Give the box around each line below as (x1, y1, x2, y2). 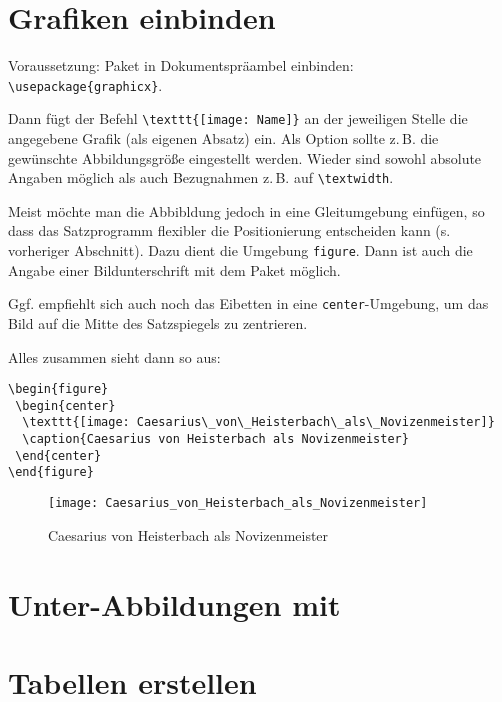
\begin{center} (15, 398, 116, 413)
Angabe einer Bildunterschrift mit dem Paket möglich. (8, 259, 341, 280)
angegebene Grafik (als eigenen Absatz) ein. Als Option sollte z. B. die (8, 128, 439, 149)
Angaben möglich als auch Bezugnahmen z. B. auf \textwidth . (8, 167, 394, 188)
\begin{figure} (8, 382, 109, 397)
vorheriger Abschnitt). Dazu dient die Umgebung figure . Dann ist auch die (8, 240, 473, 261)
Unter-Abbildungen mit (8, 583, 341, 624)
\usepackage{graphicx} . (8, 74, 163, 95)
